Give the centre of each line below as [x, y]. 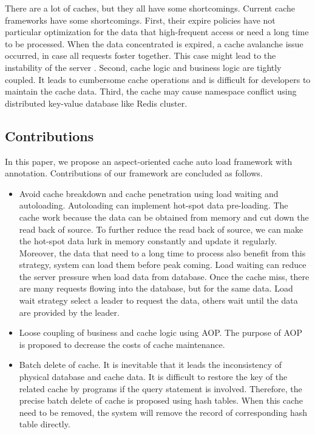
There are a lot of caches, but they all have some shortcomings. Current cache [150, 8]
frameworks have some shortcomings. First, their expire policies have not [140, 20]
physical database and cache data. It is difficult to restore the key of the [153, 377]
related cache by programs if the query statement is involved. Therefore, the [161, 388]
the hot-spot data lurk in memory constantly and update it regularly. [148, 241]
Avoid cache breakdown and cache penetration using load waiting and [149, 193]
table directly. [45, 424]
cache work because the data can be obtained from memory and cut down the [164, 217]
